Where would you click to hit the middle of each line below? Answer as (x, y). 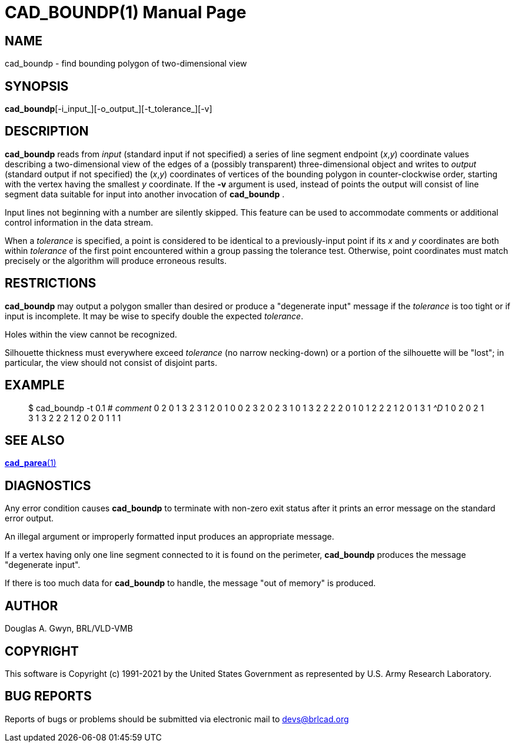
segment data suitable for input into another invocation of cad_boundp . (145, 194)
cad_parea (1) (31, 463)
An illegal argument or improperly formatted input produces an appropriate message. (170, 537)
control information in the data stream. (79, 222)
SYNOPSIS (37, 86)
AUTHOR (31, 606)
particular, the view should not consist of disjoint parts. (111, 362)
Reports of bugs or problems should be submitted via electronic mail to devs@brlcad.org (177, 719)
